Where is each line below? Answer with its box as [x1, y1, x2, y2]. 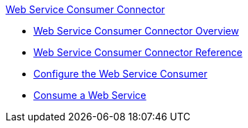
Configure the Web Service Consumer [33, 68, 208, 80]
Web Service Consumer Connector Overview [33, 25, 239, 37]
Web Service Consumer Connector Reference [33, 46, 242, 58]
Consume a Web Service [33, 89, 147, 101]
